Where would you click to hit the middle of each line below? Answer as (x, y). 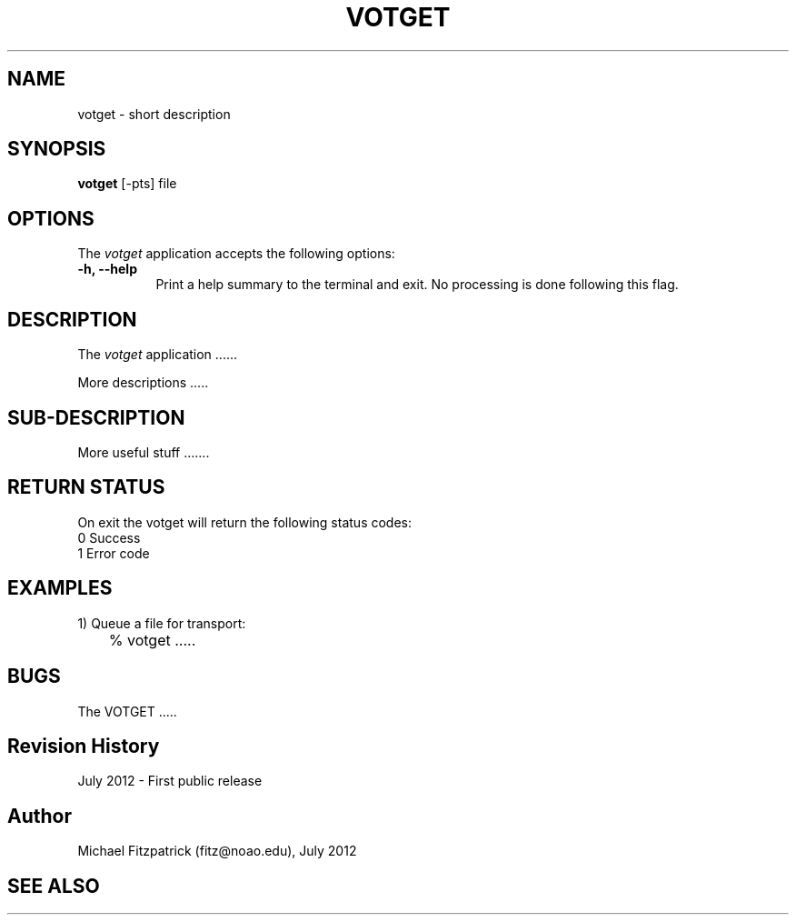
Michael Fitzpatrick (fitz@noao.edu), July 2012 (217, 851)
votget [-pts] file (127, 184)
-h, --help (107, 269)
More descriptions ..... (143, 383)
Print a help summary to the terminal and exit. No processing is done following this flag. (417, 285)
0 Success (109, 537)
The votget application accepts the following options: (236, 254)
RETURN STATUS (86, 487)
